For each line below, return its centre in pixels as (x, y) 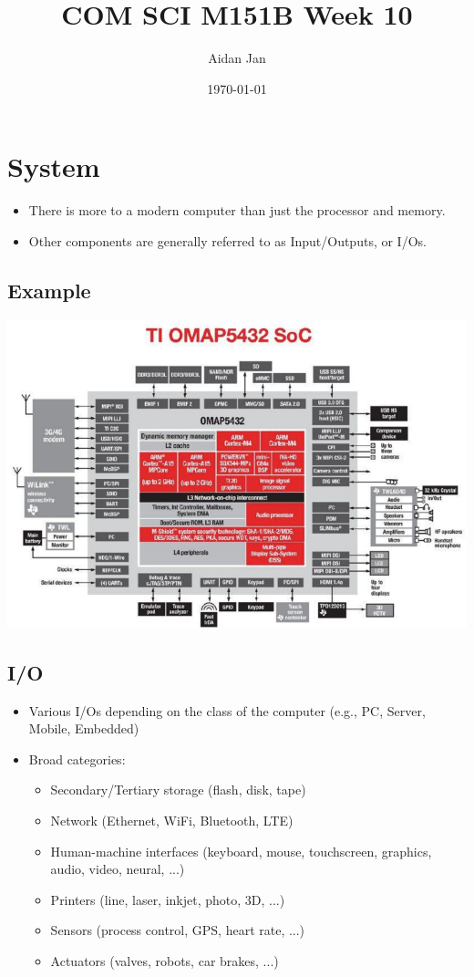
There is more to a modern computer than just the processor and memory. (237, 210)
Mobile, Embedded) (84, 728)
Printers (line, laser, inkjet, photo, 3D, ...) (168, 899)
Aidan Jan (237, 58)
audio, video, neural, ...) (118, 869)
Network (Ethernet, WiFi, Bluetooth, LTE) (172, 820)
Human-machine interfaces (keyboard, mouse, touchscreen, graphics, (241, 851)
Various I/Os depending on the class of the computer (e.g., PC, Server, (227, 710)
